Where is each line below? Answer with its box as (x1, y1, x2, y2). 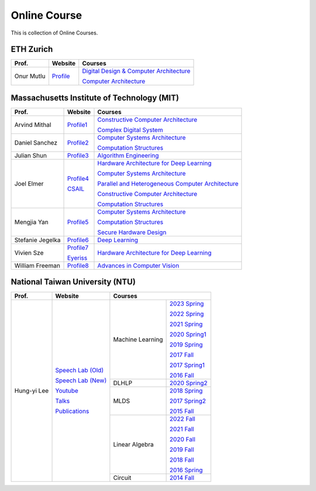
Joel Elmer (14, 179, 44, 187)
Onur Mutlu (14, 72, 46, 80)
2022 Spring (169, 310, 204, 318)
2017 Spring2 (169, 397, 206, 405)
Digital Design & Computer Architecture (82, 67, 191, 75)
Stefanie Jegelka (14, 236, 61, 244)
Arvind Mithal (14, 121, 51, 129)
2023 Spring (169, 300, 204, 308)
